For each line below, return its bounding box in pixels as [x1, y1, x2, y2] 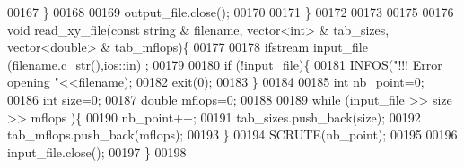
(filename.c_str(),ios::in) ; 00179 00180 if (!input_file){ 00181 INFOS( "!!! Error [7, 55, 442, 73]
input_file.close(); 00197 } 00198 [7, 142, 187, 161]
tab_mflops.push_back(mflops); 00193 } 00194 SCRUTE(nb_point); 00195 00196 [7, 125, 458, 144]
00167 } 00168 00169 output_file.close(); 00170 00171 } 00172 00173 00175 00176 [7, 3, 454, 21]
